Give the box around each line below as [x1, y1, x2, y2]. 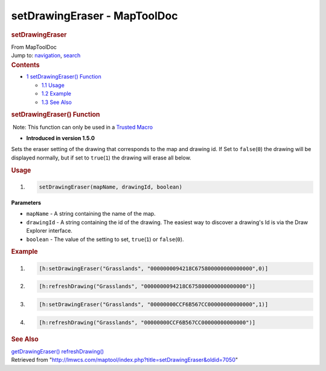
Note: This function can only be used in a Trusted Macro [12, 123, 153, 131]
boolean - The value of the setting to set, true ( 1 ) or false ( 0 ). [26, 236, 184, 243]
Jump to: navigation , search [11, 52, 81, 59]
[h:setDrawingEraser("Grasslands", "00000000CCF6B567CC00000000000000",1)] [39, 301, 269, 308]
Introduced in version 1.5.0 [26, 135, 95, 142]
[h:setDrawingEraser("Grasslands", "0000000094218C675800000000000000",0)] [39, 265, 269, 272]
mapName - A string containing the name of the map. [26, 210, 156, 218]
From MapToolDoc [11, 43, 57, 51]
